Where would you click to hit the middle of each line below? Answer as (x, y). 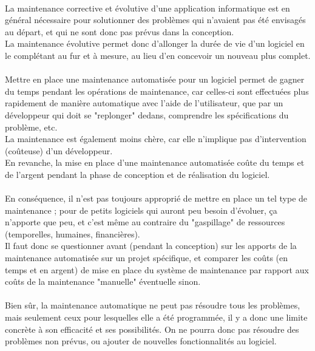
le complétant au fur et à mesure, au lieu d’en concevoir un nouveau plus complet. (158, 55)
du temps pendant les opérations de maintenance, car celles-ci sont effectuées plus (157, 91)
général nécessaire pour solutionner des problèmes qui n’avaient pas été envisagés (155, 20)
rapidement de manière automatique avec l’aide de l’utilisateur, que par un (144, 103)
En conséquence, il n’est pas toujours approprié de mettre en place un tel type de (156, 198)
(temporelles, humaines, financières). (73, 233)
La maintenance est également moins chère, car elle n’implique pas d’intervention (156, 139)
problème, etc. (31, 127)
